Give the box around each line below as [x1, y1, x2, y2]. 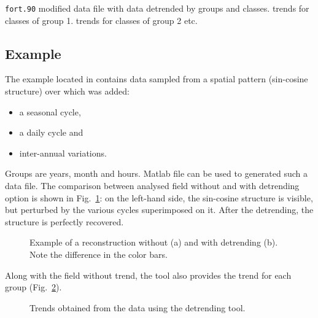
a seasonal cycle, [19, 105, 81, 118]
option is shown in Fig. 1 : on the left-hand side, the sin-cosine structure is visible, [5, 191, 313, 204]
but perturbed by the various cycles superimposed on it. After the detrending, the [5, 203, 314, 216]
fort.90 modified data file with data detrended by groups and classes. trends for [5, 2, 309, 14]
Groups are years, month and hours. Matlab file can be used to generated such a [5, 167, 308, 180]
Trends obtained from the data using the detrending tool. [29, 301, 246, 314]
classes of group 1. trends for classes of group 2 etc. [5, 14, 198, 26]
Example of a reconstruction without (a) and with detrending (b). [29, 236, 278, 249]
